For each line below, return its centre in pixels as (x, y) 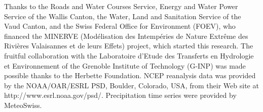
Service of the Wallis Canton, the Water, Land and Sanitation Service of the (123, 16)
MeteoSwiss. (23, 105)
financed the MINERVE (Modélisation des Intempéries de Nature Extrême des (126, 36)
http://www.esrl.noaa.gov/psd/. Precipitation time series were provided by (120, 95)
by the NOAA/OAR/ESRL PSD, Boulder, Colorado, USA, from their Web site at (131, 85)
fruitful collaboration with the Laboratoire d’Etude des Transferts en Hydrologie (129, 55)
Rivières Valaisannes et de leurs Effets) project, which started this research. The (129, 46)
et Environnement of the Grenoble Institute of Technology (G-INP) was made (125, 65)
